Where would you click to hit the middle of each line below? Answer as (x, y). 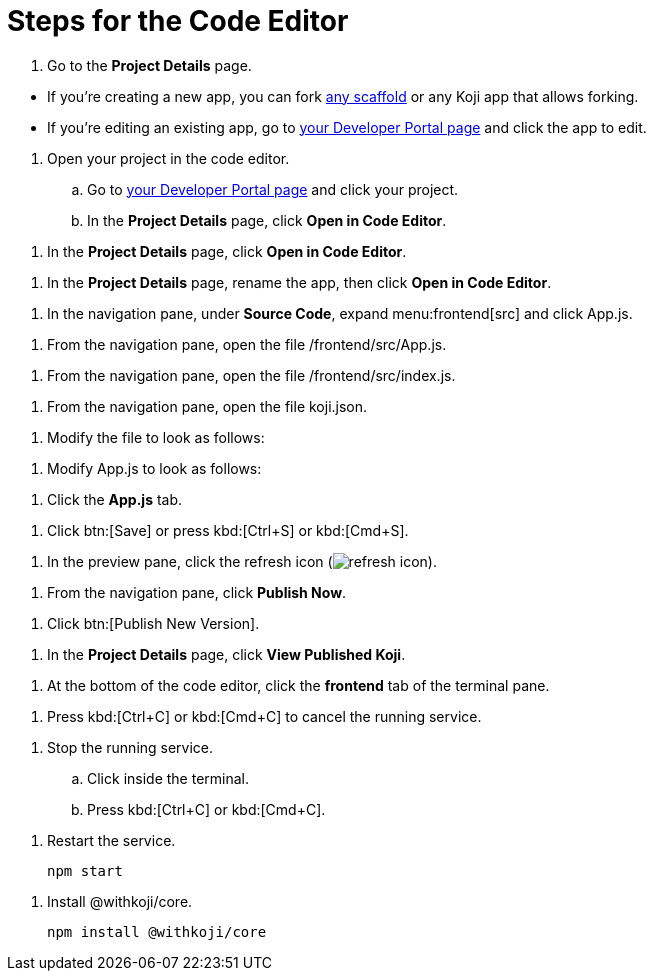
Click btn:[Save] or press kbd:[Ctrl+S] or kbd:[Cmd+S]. (228, 530)
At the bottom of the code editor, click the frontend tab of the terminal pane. (298, 685)
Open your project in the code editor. (168, 158)
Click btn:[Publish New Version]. (153, 623)
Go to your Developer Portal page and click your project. (273, 189)
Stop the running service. (130, 747)
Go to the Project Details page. (149, 65)
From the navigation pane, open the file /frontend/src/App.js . (247, 344)
